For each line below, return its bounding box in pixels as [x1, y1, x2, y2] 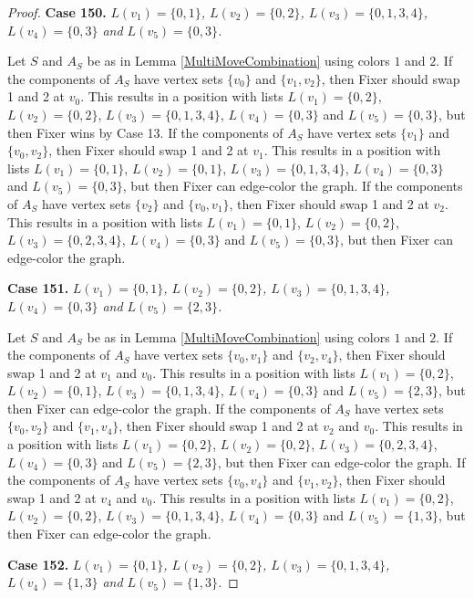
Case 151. [7, 278, 69, 298]
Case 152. [7, 554, 69, 573]
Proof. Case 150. [7, 3, 107, 21]
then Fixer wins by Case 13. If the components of [7, 122, 283, 142]
